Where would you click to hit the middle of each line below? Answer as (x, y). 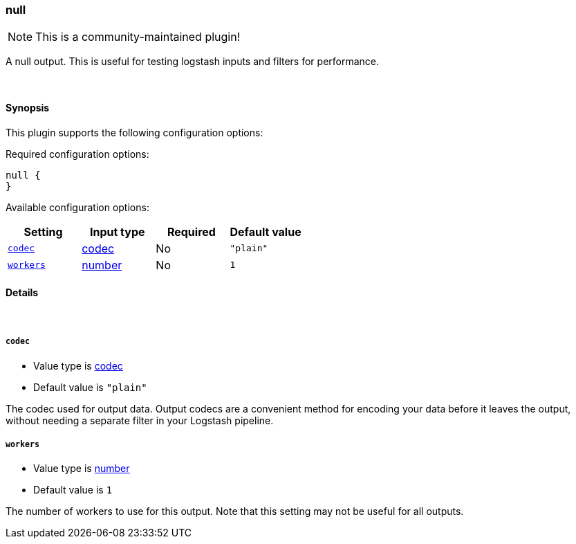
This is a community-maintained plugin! (138, 37)
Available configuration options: (77, 207)
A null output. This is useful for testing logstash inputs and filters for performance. (193, 62)
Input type (117, 232)
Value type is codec (78, 365)
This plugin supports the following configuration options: (134, 132)
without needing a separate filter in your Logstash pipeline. (140, 420)
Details (22, 293)
